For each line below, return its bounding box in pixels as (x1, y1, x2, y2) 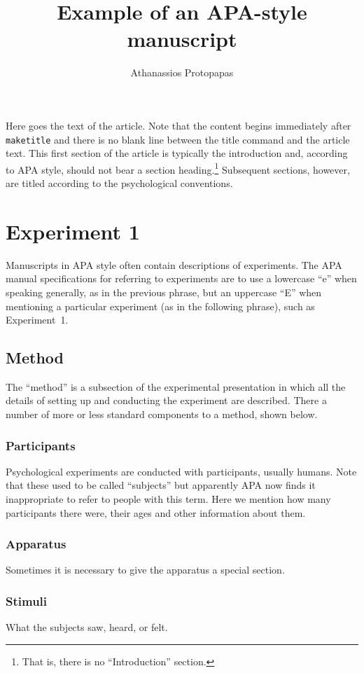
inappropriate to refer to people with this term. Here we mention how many (6, 492, 331, 506)
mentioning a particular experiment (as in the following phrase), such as (6, 298, 315, 313)
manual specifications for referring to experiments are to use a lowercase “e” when (6, 271, 357, 286)
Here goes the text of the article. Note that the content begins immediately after (6, 118, 351, 132)
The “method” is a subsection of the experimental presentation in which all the (6, 379, 346, 394)
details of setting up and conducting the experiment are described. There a (6, 393, 327, 408)
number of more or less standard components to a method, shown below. (6, 407, 318, 422)
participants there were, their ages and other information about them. (6, 505, 306, 520)
